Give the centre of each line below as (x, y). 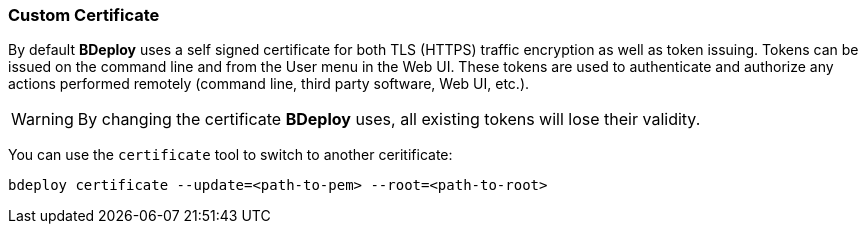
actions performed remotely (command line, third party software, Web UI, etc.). (269, 84)
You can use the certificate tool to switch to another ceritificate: (230, 155)
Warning (42, 119)
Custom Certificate (84, 15)
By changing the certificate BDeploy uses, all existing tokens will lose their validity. (389, 119)
